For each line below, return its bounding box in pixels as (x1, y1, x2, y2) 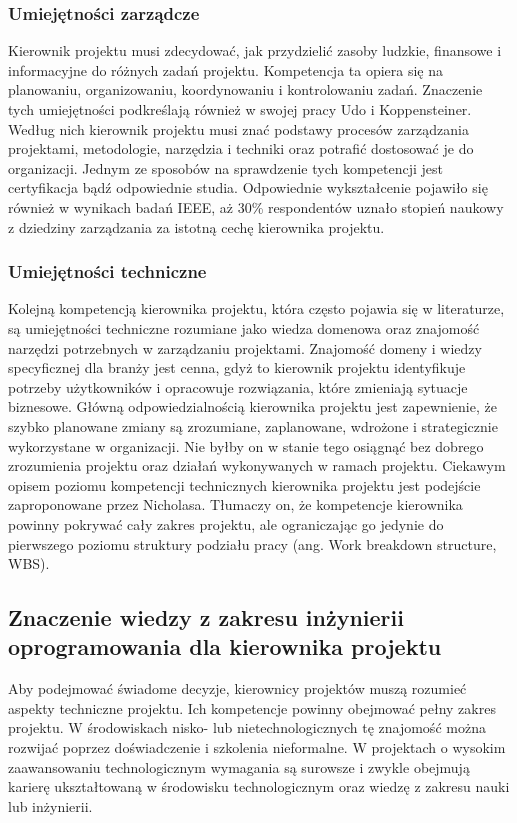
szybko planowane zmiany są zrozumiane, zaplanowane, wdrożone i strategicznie (8, 415, 498, 436)
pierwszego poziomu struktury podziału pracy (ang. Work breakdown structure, (8, 533, 497, 554)
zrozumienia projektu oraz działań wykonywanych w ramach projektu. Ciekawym (8, 455, 506, 476)
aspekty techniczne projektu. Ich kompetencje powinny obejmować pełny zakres (8, 697, 496, 718)
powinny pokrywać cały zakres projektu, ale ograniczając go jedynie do (8, 513, 444, 534)
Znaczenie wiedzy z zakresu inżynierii (8, 602, 404, 633)
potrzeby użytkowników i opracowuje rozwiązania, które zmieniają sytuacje (8, 376, 468, 397)
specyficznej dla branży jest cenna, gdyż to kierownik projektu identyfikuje (8, 357, 466, 378)
